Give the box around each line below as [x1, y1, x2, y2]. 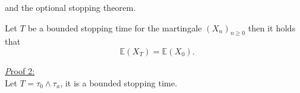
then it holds [248, 21, 296, 34]
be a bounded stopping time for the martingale [27, 21, 202, 34]
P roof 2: [5, 64, 35, 77]
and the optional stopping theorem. [5, 1, 136, 13]
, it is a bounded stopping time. [60, 76, 177, 89]
